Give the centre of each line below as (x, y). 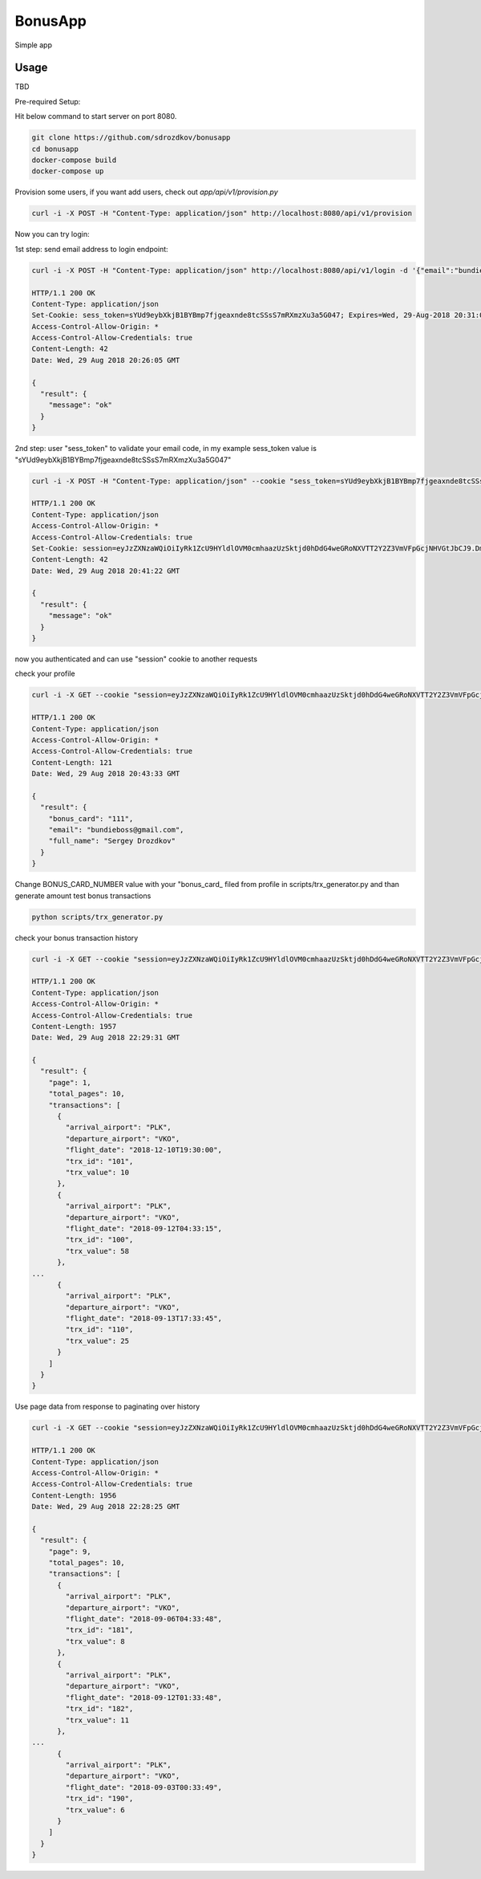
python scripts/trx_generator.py (97, 917)
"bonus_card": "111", (91, 818)
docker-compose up (68, 171)
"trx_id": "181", (99, 1630)
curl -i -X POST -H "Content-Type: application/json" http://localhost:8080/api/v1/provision (222, 214)
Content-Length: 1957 (74, 1026)
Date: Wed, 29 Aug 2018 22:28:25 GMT (106, 1507)
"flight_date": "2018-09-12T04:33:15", (143, 1228)
